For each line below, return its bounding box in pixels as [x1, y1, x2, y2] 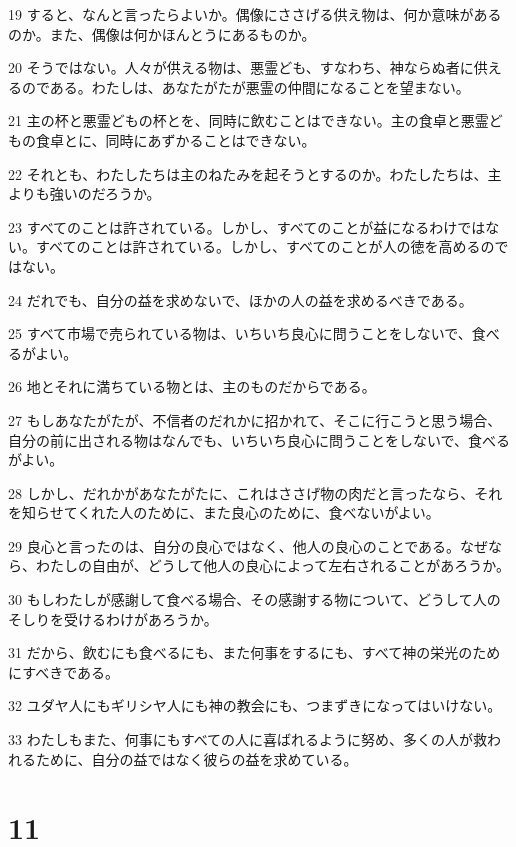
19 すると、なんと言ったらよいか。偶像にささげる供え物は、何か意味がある [8, 4, 502, 24]
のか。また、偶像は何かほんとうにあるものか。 [8, 23, 316, 44]
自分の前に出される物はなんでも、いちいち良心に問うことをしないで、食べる [8, 429, 510, 450]
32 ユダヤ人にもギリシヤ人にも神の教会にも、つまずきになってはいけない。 [8, 695, 502, 716]
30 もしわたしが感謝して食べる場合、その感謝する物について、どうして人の [8, 589, 501, 610]
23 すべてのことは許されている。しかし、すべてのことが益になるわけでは [8, 216, 486, 237]
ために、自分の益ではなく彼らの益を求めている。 [35, 748, 358, 769]
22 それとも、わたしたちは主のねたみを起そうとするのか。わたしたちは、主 [8, 163, 502, 184]
